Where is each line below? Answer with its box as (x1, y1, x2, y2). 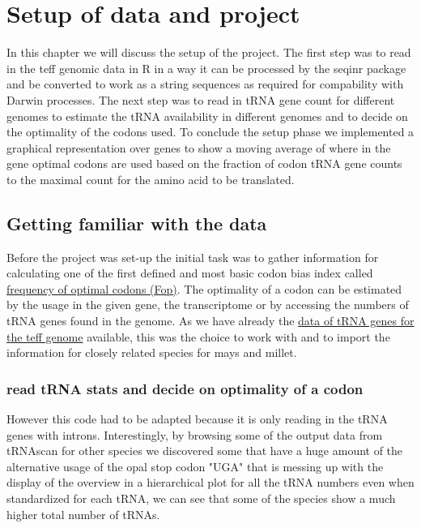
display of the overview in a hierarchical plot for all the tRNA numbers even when (6, 474, 415, 491)
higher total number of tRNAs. (6, 505, 160, 522)
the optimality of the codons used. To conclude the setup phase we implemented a (6, 123, 415, 140)
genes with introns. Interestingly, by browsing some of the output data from (6, 426, 383, 443)
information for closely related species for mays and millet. (6, 344, 297, 361)
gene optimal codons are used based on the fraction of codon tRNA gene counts (6, 155, 402, 172)
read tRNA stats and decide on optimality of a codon (6, 378, 364, 398)
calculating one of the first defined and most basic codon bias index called (6, 264, 373, 281)
